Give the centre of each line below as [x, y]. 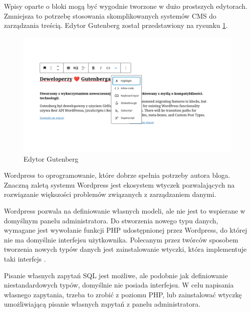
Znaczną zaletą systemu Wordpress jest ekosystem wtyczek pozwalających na [119, 184]
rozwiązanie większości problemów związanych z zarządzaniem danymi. [110, 194]
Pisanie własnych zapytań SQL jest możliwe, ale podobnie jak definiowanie [116, 275]
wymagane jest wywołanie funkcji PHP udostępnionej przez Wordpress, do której [126, 230]
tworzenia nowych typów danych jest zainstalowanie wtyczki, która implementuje [125, 249]
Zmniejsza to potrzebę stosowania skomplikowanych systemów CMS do [110, 15]
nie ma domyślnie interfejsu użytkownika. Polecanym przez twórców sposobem [121, 239]
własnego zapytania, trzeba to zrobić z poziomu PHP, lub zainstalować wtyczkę [123, 294]
